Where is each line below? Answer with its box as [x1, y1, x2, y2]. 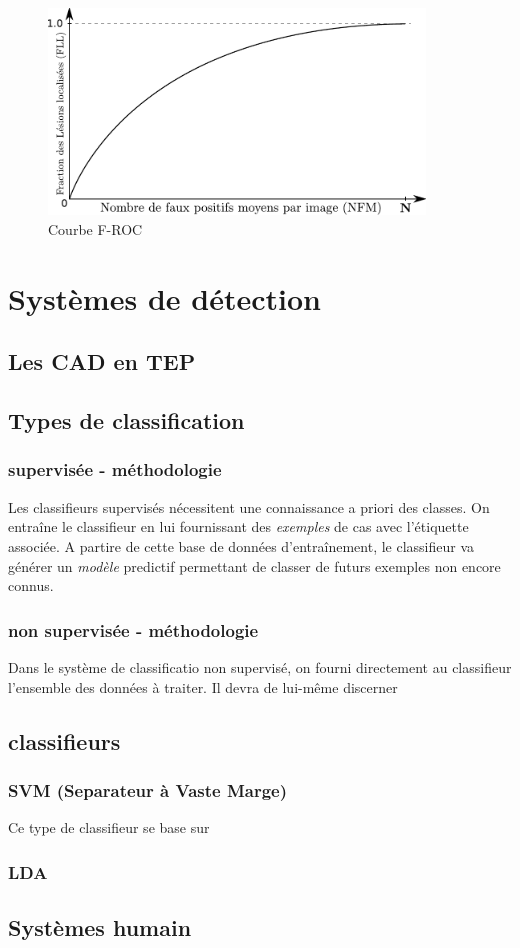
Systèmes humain [8, 911, 192, 942]
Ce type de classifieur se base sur [8, 817, 210, 838]
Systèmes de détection [8, 277, 321, 318]
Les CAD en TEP [8, 346, 196, 377]
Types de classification [8, 405, 245, 436]
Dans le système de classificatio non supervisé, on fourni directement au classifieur [8, 656, 512, 677]
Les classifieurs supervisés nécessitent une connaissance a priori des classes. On [8, 496, 490, 517]
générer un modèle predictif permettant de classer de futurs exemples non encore [8, 555, 501, 576]
